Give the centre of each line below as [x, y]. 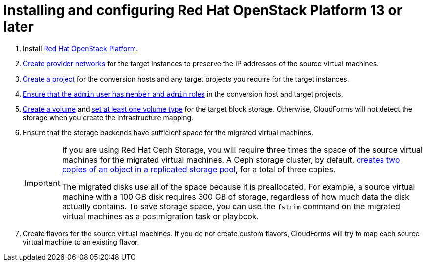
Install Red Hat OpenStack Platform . [81, 48]
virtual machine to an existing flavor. [81, 242]
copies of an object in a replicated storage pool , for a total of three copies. [199, 169]
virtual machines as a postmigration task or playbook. [160, 216]
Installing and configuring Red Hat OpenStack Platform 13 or [203, 10]
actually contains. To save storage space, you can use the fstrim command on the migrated [231, 206]
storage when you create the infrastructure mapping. [108, 117]
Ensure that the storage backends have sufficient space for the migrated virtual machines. [168, 132]
